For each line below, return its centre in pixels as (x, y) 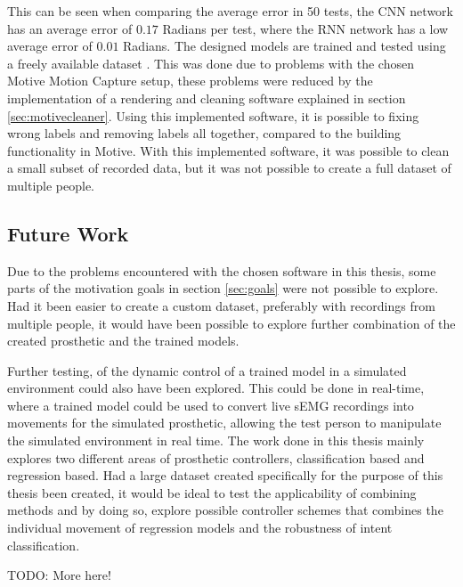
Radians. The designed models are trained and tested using (284, 46)
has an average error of (70, 28)
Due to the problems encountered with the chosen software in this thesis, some (222, 270)
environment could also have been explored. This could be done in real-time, (216, 388)
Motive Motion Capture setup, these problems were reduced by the (190, 81)
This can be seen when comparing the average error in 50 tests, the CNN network (230, 11)
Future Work (68, 233)
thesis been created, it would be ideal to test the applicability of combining (212, 492)
